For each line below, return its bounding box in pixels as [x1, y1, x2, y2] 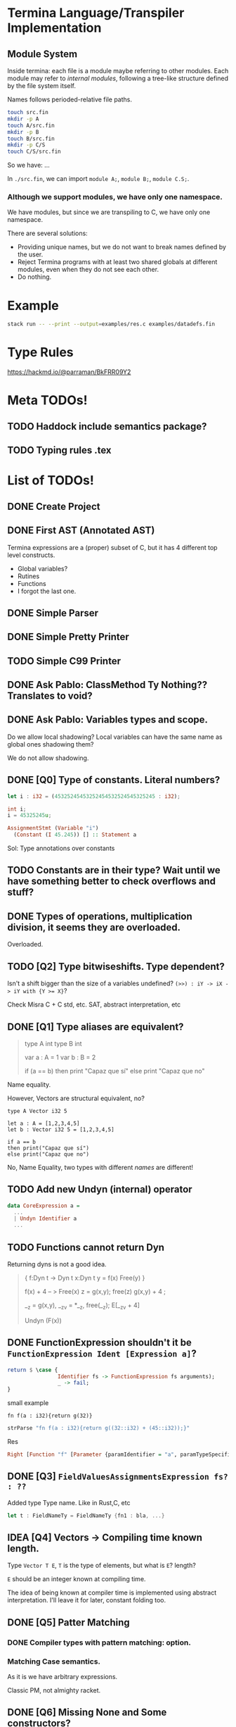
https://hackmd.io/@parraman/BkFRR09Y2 [7, 368, 131, 376]
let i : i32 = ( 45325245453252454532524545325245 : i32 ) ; [7, 792, 181, 800]
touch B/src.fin [7, 135, 55, 142]
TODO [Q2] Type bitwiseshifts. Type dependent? [7, 960, 225, 973]
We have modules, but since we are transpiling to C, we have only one [7, 208, 211, 216]
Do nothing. [17, 273, 52, 281]
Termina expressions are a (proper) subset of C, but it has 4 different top [7, 543, 218, 551]
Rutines [17, 572, 40, 580]
